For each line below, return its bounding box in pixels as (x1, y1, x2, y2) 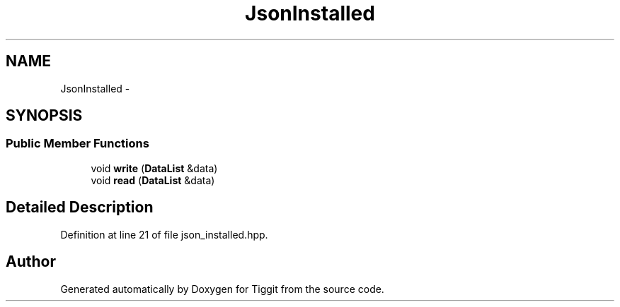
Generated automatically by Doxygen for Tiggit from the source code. (60, 282, 384, 295)
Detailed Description (6, 198, 154, 217)
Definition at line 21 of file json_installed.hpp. (60, 228, 268, 241)
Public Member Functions (6, 136, 149, 151)
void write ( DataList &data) (91, 162, 218, 174)
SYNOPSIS (6, 107, 83, 125)
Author (6, 253, 56, 271)
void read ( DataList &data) (91, 174, 215, 186)
